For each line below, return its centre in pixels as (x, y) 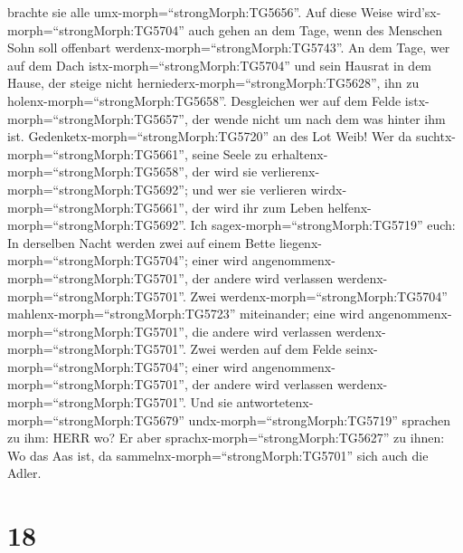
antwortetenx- (275, 402)
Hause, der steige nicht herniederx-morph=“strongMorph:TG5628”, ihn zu (213, 83)
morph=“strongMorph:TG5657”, (98, 118)
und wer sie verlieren (250, 189)
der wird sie (225, 172)
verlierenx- (290, 172)
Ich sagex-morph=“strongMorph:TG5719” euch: (323, 225)
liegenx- (300, 242)
